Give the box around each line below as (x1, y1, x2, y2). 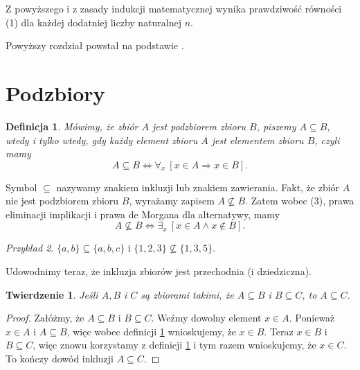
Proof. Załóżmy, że (6, 310, 84, 325)
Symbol (6, 179, 37, 194)
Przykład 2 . (6, 240, 54, 255)
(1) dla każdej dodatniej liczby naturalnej (6, 15, 182, 29)
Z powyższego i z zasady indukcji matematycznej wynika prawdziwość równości (6, 1, 342, 15)
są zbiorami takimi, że (141, 287, 234, 301)
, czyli (314, 132, 340, 147)
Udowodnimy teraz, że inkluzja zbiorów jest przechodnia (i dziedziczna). (6, 264, 312, 279)
